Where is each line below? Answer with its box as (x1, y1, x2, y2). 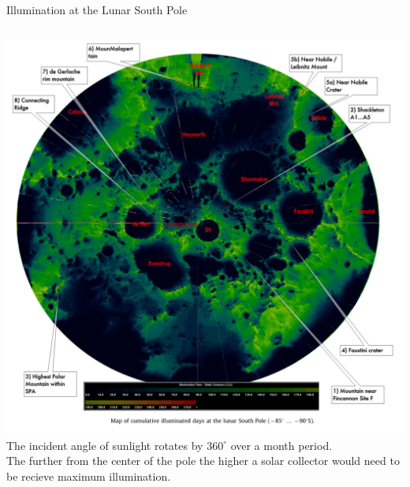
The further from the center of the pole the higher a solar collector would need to (6, 452, 400, 469)
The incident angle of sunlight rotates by (6, 436, 203, 453)
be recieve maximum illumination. (6, 467, 171, 484)
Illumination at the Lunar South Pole (6, 2, 188, 17)
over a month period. (230, 436, 333, 453)
